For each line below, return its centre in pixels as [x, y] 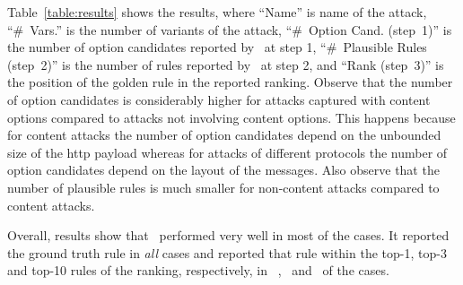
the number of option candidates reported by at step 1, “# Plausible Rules [217, 47]
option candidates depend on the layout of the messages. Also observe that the [223, 170]
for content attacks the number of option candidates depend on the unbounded [224, 135]
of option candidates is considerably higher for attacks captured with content [219, 99]
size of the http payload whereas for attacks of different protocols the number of [227, 152]
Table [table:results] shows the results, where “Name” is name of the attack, [217, 12]
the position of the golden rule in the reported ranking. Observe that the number [230, 82]
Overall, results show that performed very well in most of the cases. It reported [228, 235]
